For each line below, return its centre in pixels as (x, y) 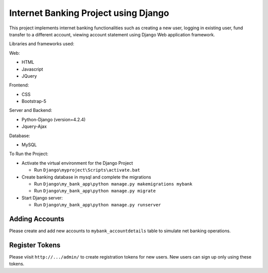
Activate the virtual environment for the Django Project (77, 163)
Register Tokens (35, 245)
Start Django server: (42, 198)
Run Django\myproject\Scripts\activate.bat (87, 170)
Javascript (32, 69)
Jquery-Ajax (34, 126)
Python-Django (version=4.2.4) (54, 119)
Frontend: (19, 85)
